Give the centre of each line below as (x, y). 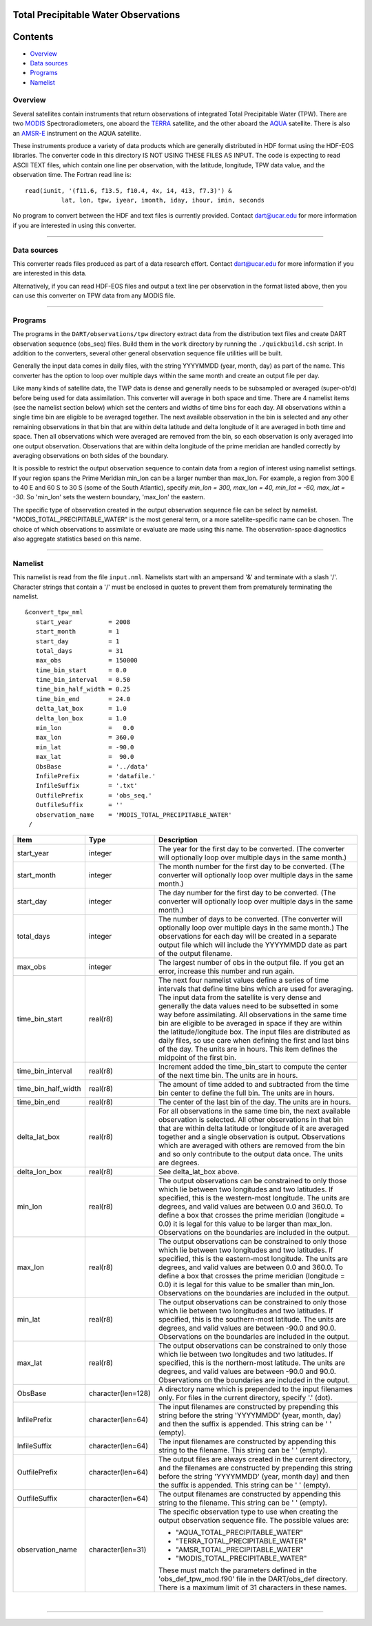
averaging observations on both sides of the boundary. (91, 455)
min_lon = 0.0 (85, 728)
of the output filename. (196, 954)
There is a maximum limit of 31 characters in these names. (253, 1587)
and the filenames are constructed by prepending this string (256, 1468)
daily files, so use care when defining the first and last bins (254, 1041)
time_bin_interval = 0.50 (83, 680)
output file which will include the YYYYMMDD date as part (253, 945)
